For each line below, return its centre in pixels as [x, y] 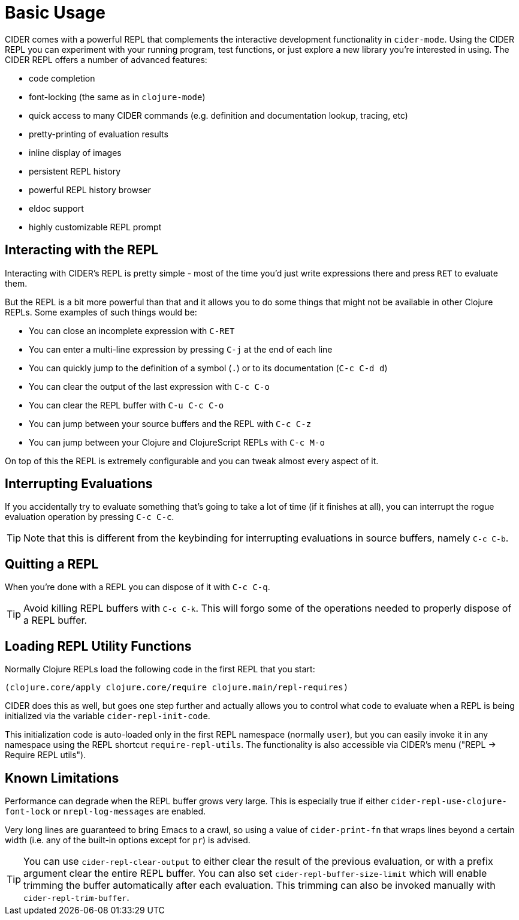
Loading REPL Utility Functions [98, 646]
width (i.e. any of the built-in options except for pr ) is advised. [128, 840]
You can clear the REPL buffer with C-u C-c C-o [126, 405]
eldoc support [56, 208]
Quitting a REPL [52, 564]
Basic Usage [55, 13]
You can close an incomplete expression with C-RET [132, 330]
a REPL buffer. [55, 620]
